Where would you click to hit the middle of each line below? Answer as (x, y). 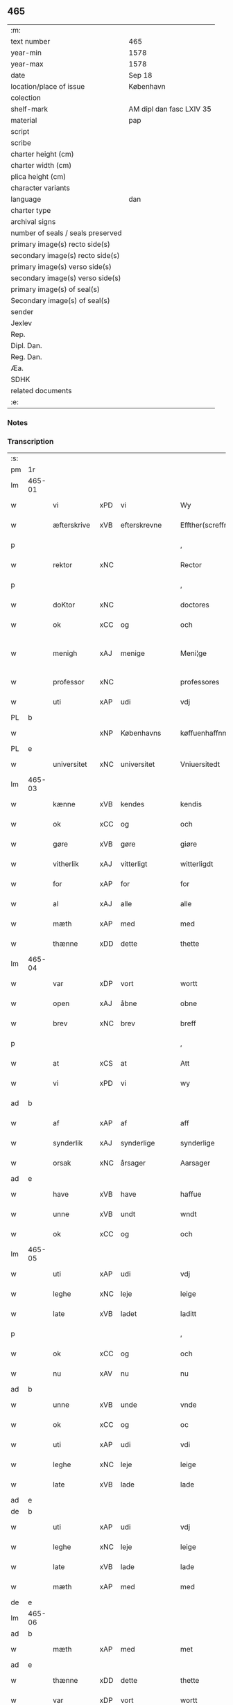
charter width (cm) (41, 165)
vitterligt (134, 864)
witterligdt (197, 864)
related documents (41, 390)
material (24, 120)
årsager (133, 1163)
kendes (132, 804)
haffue (191, 1194)
